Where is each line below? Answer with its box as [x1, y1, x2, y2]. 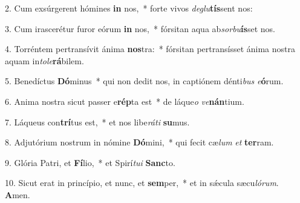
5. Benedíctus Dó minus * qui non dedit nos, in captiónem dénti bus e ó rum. [5, 75, 284, 87]
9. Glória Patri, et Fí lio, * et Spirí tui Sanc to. [5, 156, 175, 168]
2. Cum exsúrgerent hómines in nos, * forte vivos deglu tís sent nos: [5, 2, 253, 14]
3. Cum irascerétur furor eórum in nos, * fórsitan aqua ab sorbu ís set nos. [5, 22, 275, 35]
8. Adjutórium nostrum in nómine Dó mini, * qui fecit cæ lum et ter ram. [5, 136, 274, 148]
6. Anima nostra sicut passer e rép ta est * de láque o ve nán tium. [5, 95, 244, 107]
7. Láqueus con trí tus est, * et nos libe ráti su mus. [5, 115, 190, 128]
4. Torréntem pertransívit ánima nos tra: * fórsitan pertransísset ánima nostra [5, 42, 295, 55]
